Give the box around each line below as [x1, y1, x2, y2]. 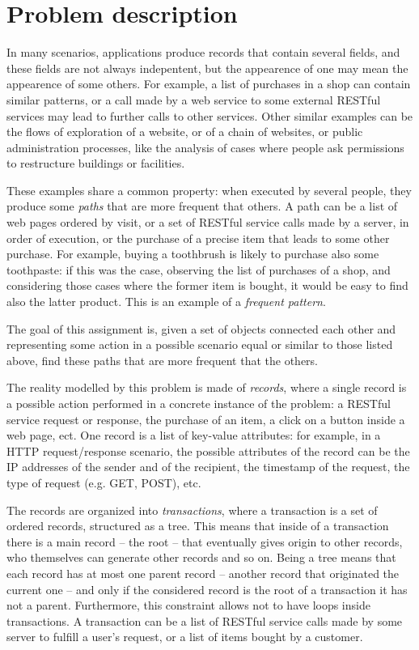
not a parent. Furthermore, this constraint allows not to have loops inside [6, 597, 370, 614]
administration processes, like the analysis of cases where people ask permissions [6, 138, 404, 155]
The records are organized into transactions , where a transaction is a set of [6, 501, 378, 518]
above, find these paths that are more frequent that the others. [6, 351, 318, 368]
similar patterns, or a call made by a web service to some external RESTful [6, 91, 381, 108]
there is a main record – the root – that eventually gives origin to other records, [6, 533, 403, 550]
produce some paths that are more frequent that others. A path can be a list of [6, 198, 398, 215]
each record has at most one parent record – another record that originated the [6, 564, 400, 581]
